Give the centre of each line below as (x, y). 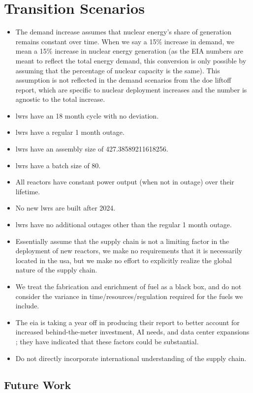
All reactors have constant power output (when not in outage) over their (125, 182)
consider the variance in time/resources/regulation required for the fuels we (129, 296)
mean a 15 (31, 51)
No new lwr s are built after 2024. (65, 208)
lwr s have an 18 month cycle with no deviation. (87, 115)
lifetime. (28, 191)
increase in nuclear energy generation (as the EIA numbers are (149, 51)
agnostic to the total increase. (60, 99)
